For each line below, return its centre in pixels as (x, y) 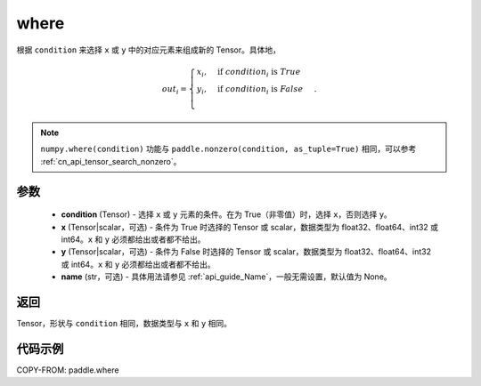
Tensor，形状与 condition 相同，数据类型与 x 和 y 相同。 (124, 324)
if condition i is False (260, 91)
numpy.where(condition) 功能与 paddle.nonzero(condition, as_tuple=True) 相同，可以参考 (228, 149)
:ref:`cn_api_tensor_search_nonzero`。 (111, 161)
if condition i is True (259, 73)
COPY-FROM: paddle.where (68, 370)
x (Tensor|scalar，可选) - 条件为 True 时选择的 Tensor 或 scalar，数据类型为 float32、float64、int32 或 (250, 227)
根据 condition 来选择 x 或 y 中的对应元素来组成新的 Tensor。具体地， (148, 50)
